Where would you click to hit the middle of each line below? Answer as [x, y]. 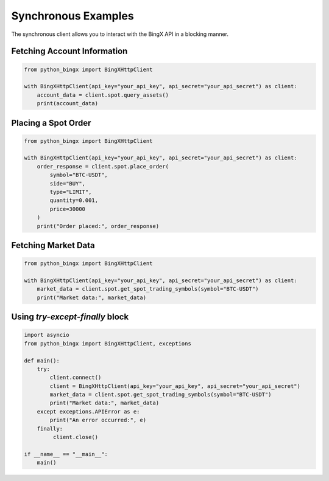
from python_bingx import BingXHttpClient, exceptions [108, 343]
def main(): [42, 361]
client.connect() [76, 378]
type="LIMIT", [71, 192]
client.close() [76, 437]
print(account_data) [68, 104]
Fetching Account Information [69, 51]
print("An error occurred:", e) [98, 420]
